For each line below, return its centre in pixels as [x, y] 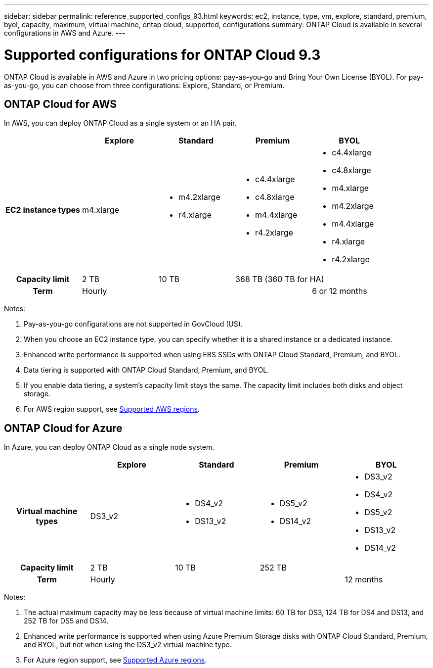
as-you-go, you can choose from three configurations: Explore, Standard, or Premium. [144, 85]
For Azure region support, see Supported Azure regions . [115, 660]
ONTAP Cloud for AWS [60, 104]
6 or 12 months [340, 291]
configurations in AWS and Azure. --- [65, 33]
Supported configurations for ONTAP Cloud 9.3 [162, 55]
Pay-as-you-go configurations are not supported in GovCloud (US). [133, 324]
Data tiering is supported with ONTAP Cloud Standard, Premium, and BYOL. [147, 370]
